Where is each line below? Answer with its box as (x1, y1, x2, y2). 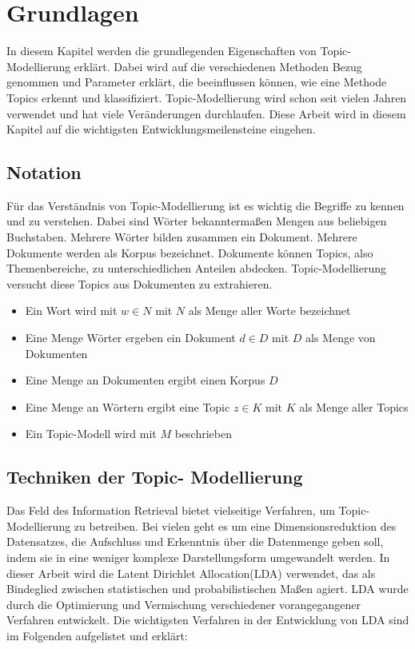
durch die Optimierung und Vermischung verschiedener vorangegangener (6, 595, 361, 612)
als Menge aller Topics (299, 398, 409, 415)
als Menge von (305, 329, 376, 346)
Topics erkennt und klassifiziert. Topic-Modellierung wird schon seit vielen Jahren (6, 89, 407, 106)
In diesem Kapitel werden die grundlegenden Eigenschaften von (6, 42, 317, 59)
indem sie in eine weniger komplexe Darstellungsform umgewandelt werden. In (6, 549, 390, 565)
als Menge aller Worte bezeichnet (188, 302, 351, 319)
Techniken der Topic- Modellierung (6, 464, 303, 489)
